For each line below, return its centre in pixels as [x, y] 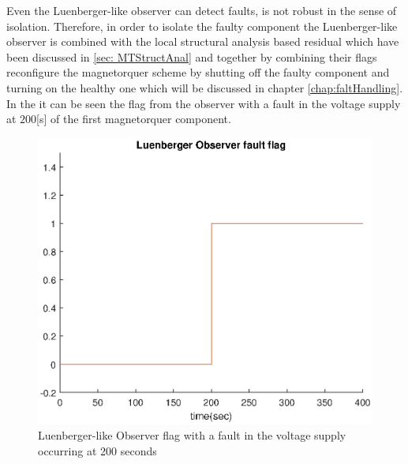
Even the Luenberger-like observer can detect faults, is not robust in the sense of [202, 10]
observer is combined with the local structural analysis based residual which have [203, 41]
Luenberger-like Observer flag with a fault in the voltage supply [192, 435]
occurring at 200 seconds [97, 450]
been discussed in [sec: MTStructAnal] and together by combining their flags [192, 56]
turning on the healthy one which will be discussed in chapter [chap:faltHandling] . [205, 87]
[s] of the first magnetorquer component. [134, 119]
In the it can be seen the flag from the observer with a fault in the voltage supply [204, 103]
